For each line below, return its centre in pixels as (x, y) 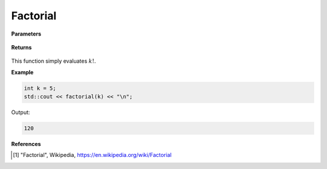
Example (22, 72)
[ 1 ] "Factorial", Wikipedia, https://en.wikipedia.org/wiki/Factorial (92, 155)
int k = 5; (40, 88)
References (26, 144)
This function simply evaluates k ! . (54, 61)
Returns (21, 47)
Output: (21, 112)
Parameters (26, 34)
